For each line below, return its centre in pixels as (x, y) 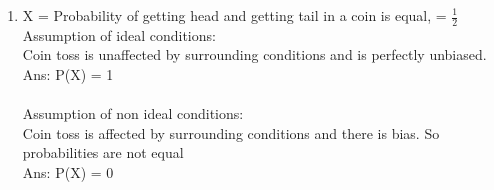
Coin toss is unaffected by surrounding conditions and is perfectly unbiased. (254, 54)
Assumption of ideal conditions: (119, 34)
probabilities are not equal (103, 152)
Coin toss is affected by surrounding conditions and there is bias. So (231, 132)
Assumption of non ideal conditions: (133, 113)
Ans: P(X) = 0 (68, 171)
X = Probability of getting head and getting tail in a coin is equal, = (234, 15)
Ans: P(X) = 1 (68, 74)
